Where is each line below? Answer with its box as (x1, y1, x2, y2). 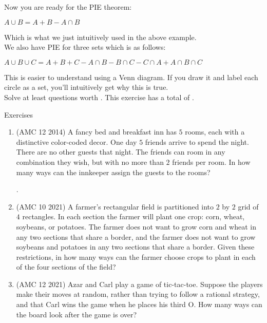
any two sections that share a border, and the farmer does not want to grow (16, 231, 256, 242)
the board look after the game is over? (16, 309, 137, 319)
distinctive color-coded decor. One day (16, 136, 137, 147)
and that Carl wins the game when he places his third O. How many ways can (16, 299, 262, 310)
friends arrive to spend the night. (145, 136, 249, 147)
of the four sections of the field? (16, 261, 116, 272)
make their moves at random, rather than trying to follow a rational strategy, (16, 289, 260, 299)
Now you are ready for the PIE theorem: (4, 2, 132, 12)
